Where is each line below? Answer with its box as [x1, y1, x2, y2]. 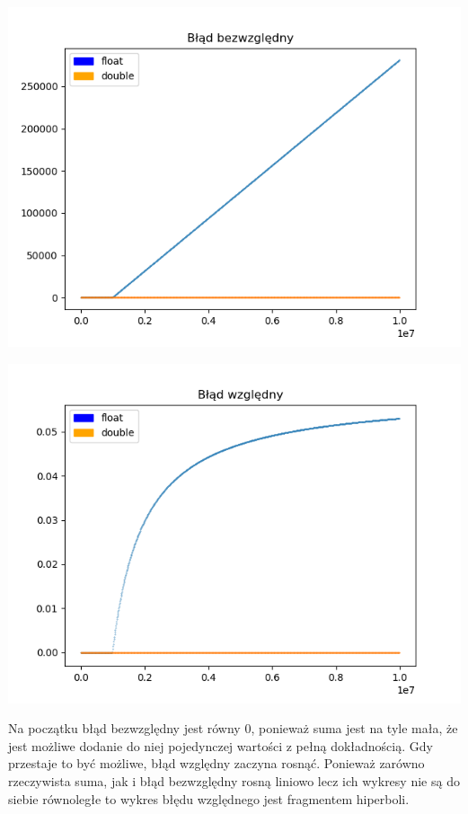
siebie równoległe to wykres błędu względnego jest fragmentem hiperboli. [8, 789, 410, 808]
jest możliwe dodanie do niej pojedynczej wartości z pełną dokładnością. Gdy [8, 736, 433, 755]
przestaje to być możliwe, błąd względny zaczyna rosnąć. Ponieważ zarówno [8, 754, 425, 773]
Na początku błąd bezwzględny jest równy [8, 719, 241, 738]
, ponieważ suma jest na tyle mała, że [251, 719, 458, 738]
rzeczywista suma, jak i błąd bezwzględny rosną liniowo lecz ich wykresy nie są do [8, 771, 460, 790]
